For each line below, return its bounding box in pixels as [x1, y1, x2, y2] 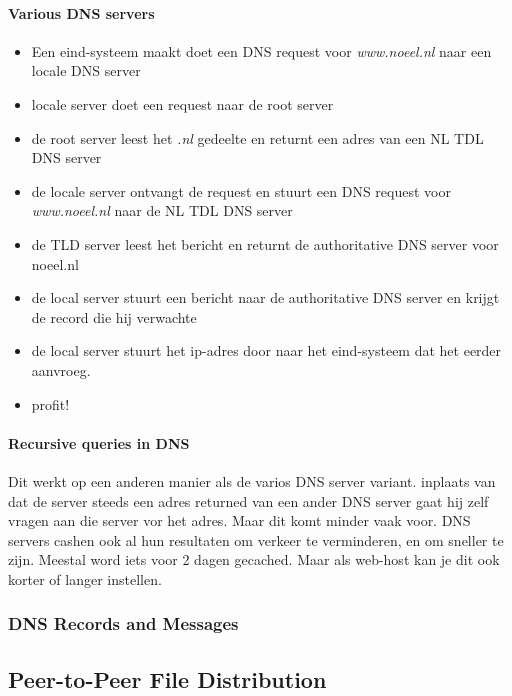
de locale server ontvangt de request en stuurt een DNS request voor [31, 180, 451, 201]
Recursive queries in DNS [8, 432, 190, 453]
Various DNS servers [8, 2, 155, 23]
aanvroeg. [31, 359, 91, 380]
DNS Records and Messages [8, 611, 239, 636]
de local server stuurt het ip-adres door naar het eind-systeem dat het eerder [31, 340, 502, 361]
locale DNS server [31, 60, 141, 81]
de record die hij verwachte [31, 306, 197, 327]
